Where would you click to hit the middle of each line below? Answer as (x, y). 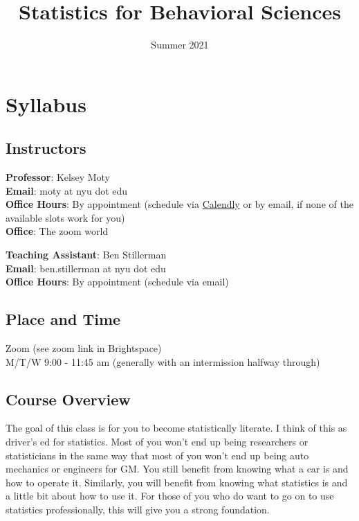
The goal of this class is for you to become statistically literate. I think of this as (176, 428)
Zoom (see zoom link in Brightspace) (84, 348)
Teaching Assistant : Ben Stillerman (86, 255)
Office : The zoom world (57, 231)
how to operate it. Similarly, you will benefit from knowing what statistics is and (177, 482)
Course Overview (68, 399)
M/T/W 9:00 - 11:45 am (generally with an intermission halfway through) (163, 361)
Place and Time (63, 319)
